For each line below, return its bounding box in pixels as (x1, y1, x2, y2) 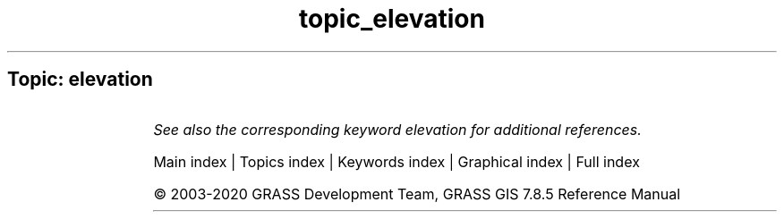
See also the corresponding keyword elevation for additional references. (153, 120, 642, 139)
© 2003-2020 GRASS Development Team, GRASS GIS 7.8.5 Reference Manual (153, 184, 681, 203)
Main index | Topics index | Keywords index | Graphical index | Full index (153, 152, 640, 171)
